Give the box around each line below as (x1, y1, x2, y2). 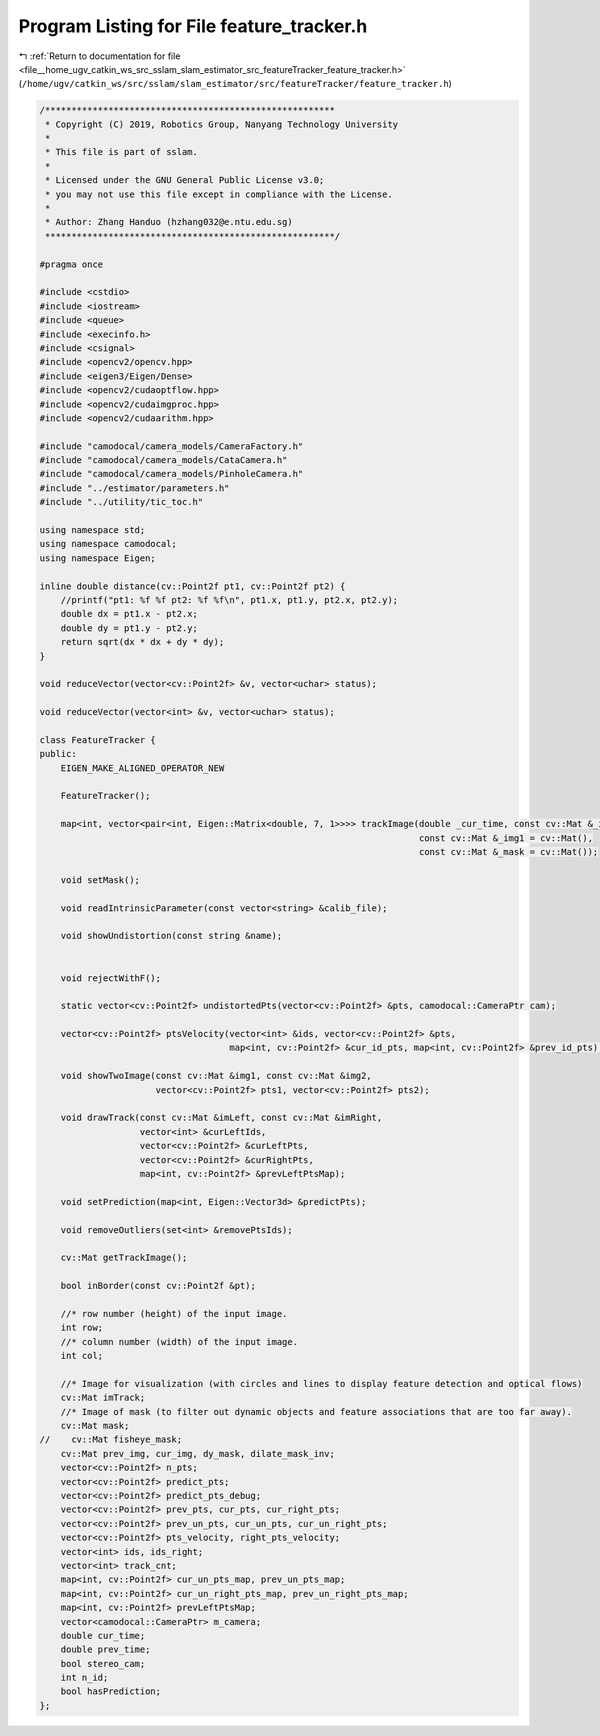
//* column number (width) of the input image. (60, 1336, 299, 1347)
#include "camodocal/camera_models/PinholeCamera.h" (39, 468, 304, 480)
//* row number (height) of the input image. (60, 1308, 288, 1319)
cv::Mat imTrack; (60, 1392, 146, 1404)
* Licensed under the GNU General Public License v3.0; (45, 175, 325, 186)
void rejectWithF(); (60, 972, 162, 984)
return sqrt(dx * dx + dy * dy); (60, 636, 225, 648)
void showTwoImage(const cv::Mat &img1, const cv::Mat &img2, (60, 1070, 372, 1082)
